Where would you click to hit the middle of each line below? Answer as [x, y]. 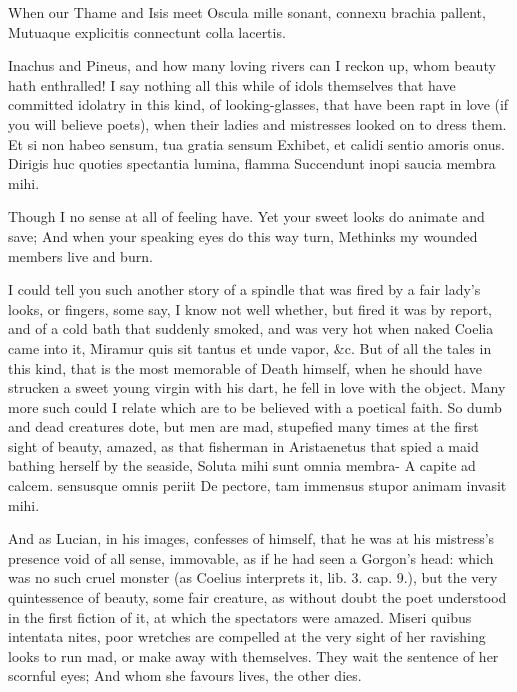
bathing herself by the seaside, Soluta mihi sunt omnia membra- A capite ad [242, 465]
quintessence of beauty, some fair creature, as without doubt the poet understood [257, 597]
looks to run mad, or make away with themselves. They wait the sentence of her [253, 655]
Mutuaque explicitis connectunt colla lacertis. [147, 31]
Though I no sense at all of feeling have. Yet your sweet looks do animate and [246, 216]
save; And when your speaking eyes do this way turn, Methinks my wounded [243, 235]
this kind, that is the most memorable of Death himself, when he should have [245, 367]
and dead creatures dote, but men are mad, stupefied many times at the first [243, 426]
